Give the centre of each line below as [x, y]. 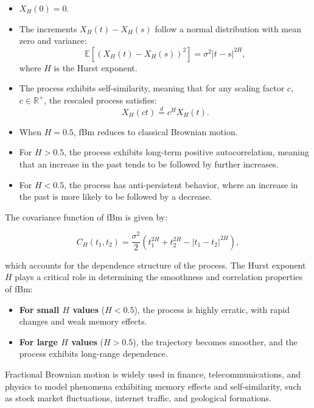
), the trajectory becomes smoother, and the [215, 341]
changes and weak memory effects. [83, 321]
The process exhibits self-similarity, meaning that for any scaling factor [152, 88]
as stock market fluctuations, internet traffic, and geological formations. [138, 398]
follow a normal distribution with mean [228, 28]
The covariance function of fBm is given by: [86, 216]
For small [39, 309]
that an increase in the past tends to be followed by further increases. [149, 164]
